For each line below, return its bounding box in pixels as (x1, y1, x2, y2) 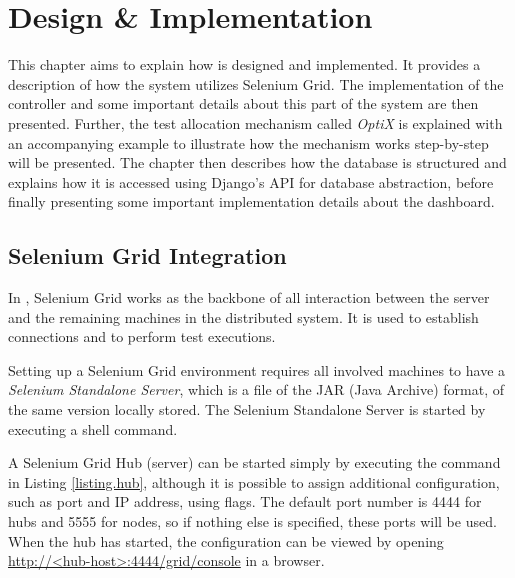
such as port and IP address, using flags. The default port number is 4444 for (8, 491, 482, 512)
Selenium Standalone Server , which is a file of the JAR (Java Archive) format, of (8, 379, 505, 400)
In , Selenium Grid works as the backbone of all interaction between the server (8, 287, 490, 308)
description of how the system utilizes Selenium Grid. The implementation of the (8, 73, 504, 94)
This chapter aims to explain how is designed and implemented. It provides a (8, 54, 481, 75)
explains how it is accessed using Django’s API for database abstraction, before (8, 171, 494, 192)
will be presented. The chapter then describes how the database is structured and (8, 152, 507, 173)
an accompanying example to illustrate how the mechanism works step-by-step (8, 132, 489, 153)
